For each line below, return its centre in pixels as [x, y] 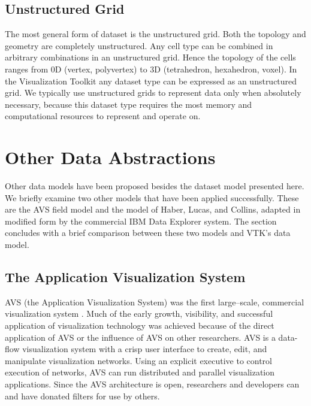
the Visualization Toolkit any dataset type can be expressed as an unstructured [151, 81]
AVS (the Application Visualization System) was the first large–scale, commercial [155, 302]
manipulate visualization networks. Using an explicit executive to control [138, 360]
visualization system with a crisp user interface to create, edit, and [145, 349]
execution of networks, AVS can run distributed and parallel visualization [140, 372]
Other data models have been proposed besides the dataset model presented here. [155, 186]
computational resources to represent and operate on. [103, 116]
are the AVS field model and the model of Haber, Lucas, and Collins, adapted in [153, 209]
